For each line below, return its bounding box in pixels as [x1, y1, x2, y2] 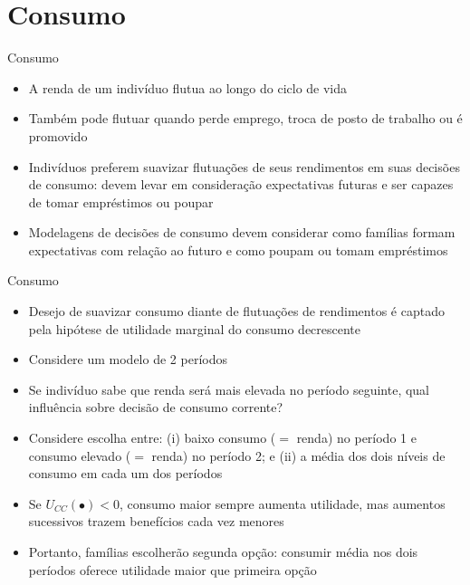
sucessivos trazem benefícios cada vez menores [28, 512, 284, 531]
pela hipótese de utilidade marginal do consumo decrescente [28, 319, 361, 338]
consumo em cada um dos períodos [28, 464, 223, 483]
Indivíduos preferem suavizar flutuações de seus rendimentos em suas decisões [28, 157, 460, 176]
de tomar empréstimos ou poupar [28, 192, 214, 211]
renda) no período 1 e [296, 428, 417, 447]
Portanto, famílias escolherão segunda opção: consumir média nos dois [28, 542, 418, 561]
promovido [28, 126, 88, 145]
